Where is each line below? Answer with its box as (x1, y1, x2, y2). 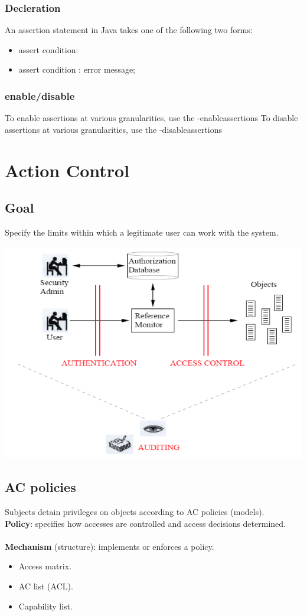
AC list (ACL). (18, 579, 73, 592)
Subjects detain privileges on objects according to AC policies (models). (5, 506, 264, 517)
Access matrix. (18, 560, 72, 572)
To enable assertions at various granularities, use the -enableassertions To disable (5, 112, 298, 124)
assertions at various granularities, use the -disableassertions (5, 123, 223, 135)
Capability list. (18, 599, 73, 612)
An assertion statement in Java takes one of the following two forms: (5, 24, 253, 36)
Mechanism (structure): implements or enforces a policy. (5, 540, 214, 552)
